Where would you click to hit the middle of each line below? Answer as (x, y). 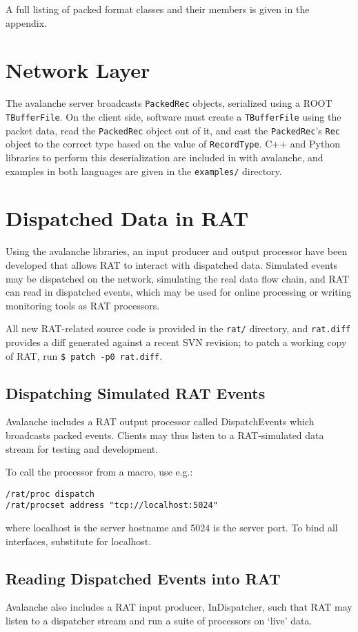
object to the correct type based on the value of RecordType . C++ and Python (173, 144)
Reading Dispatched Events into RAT (143, 578)
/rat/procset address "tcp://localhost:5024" (112, 506)
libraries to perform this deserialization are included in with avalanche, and (165, 157)
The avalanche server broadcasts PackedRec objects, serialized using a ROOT (169, 103)
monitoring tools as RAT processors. (83, 305)
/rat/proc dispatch (50, 494)
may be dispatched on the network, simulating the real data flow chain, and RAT (178, 278)
